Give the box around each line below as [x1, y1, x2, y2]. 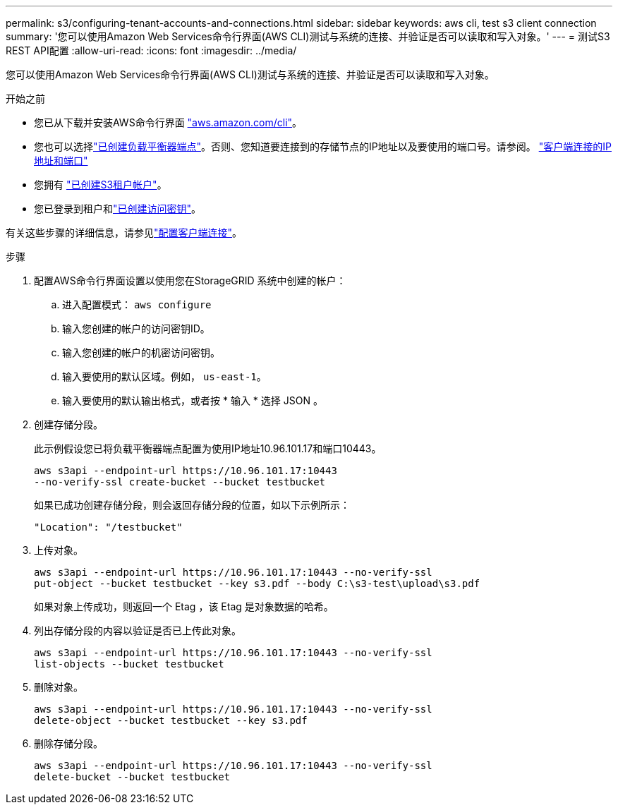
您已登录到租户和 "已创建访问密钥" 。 [34, 202, 202, 214]
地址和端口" [34, 155, 88, 167]
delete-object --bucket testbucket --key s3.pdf [34, 715, 308, 726]
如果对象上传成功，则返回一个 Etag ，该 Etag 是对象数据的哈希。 [34, 600, 334, 612]
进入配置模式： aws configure [62, 298, 212, 310]
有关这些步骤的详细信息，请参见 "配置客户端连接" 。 [6, 226, 243, 238]
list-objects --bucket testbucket [34, 658, 224, 670]
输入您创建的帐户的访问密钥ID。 [62, 322, 210, 334]
